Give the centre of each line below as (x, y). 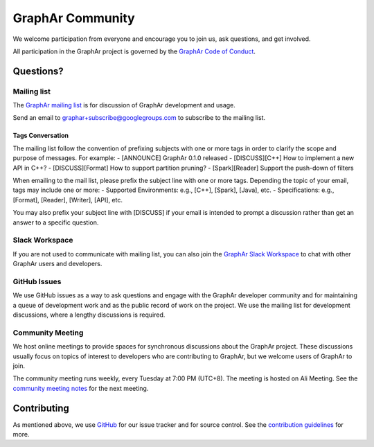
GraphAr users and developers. (57, 264)
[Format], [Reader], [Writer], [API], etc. (68, 200)
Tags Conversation (41, 136)
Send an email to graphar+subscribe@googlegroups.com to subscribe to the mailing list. (139, 118)
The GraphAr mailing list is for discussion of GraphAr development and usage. (124, 105)
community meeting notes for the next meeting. (81, 388)
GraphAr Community (74, 18)
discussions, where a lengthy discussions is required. (89, 315)
